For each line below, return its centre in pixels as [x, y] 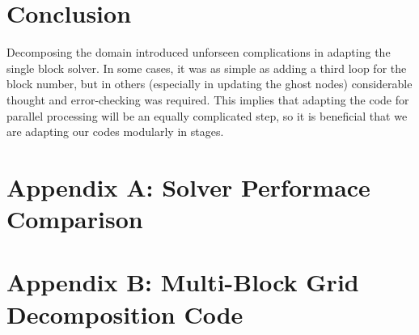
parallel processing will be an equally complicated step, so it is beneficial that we [207, 115]
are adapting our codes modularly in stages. [115, 131]
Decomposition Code [125, 314]
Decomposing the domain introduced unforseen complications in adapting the [199, 52]
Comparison [75, 219]
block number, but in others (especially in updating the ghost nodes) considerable [209, 84]
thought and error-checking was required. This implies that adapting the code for [208, 99]
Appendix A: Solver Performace [188, 187]
